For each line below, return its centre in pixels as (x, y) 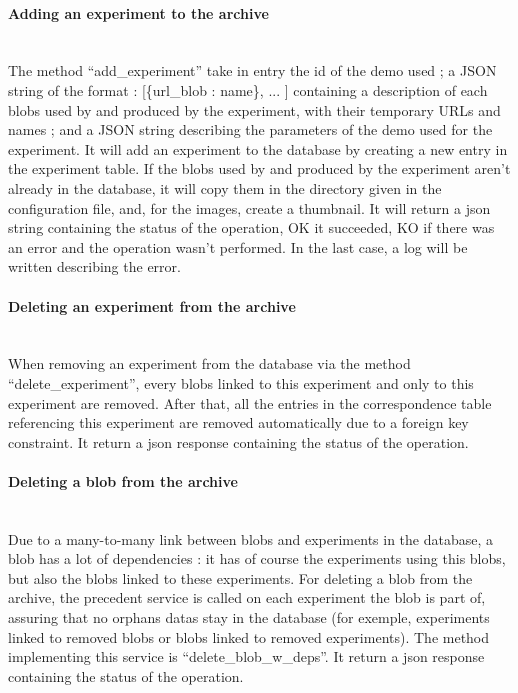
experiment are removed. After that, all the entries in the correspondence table (250, 402)
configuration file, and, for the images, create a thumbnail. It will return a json (249, 207)
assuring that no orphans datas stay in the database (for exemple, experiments (249, 617)
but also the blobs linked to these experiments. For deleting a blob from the (240, 577)
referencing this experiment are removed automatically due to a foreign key (238, 422)
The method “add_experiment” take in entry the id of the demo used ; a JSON (252, 70)
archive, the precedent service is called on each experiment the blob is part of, (247, 597)
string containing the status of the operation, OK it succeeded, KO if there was (251, 227)
